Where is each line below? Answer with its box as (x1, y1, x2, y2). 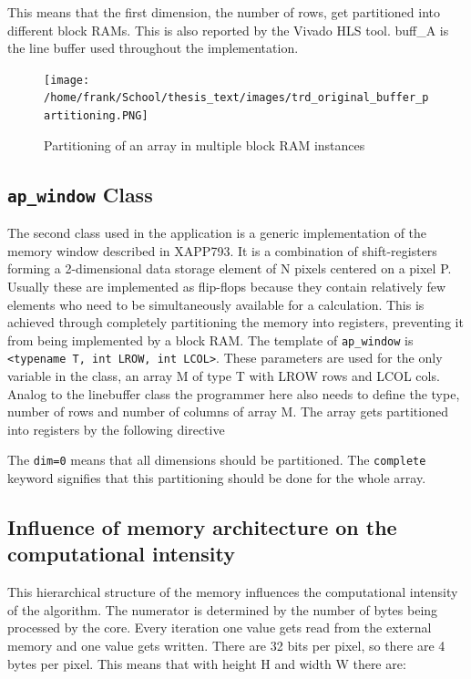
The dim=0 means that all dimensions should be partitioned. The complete (7, 450, 426, 469)
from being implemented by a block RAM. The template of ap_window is (7, 330, 414, 349)
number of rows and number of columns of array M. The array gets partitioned (7, 402, 448, 421)
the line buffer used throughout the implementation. (7, 38, 299, 57)
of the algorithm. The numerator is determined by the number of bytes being (7, 600, 438, 619)
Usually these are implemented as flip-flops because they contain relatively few (7, 276, 446, 295)
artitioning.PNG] (44, 109, 148, 123)
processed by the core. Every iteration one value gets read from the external (7, 618, 432, 637)
